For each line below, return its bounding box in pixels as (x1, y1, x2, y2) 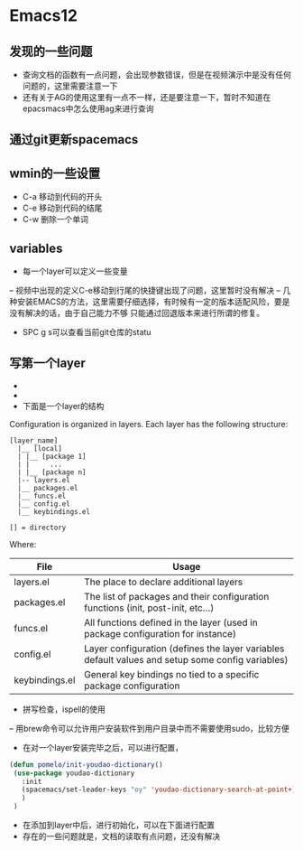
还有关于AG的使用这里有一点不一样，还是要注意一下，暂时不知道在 (22, 92, 271, 102)
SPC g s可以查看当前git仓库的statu (22, 327, 151, 338)
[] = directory (9, 523, 67, 532)
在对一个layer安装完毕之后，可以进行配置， (22, 742, 183, 752)
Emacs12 (9, 5, 78, 26)
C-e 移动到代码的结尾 (22, 202, 103, 213)
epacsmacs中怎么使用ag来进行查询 (22, 103, 154, 114)
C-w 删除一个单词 (22, 214, 88, 225)
